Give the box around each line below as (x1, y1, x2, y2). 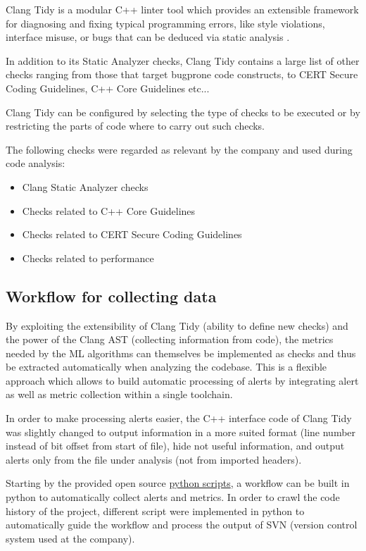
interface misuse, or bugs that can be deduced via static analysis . (6, 30, 290, 44)
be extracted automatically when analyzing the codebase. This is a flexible (6, 359, 327, 374)
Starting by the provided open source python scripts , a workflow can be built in (6, 476, 350, 490)
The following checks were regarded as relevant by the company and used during (6, 142, 353, 156)
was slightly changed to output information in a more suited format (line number (6, 424, 356, 439)
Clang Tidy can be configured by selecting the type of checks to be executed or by (6, 104, 360, 119)
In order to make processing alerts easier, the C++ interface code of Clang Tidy (6, 411, 352, 426)
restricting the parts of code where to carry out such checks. (6, 118, 265, 133)
